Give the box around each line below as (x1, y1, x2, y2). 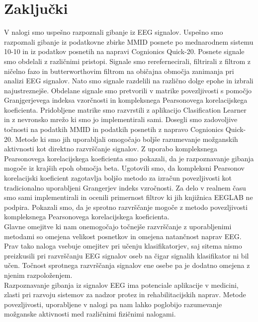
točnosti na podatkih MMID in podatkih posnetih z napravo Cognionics (4, 124, 224, 134)
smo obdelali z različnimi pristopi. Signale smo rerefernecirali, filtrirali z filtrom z (4, 56, 251, 66)
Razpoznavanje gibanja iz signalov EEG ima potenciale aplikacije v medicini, (4, 279, 239, 290)
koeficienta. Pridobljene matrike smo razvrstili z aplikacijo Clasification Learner (4, 104, 247, 115)
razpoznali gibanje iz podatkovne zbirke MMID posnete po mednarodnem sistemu (4, 36, 254, 47)
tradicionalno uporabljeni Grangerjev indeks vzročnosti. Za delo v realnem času (4, 182, 246, 193)
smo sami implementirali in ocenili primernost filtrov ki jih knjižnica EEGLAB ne (4, 192, 253, 202)
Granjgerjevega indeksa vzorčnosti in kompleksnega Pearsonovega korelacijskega (4, 95, 248, 105)
